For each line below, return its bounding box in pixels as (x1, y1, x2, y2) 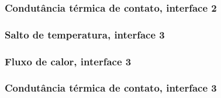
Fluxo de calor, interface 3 (5, 54, 132, 68)
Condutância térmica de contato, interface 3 (5, 80, 217, 95)
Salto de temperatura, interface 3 (5, 27, 165, 41)
